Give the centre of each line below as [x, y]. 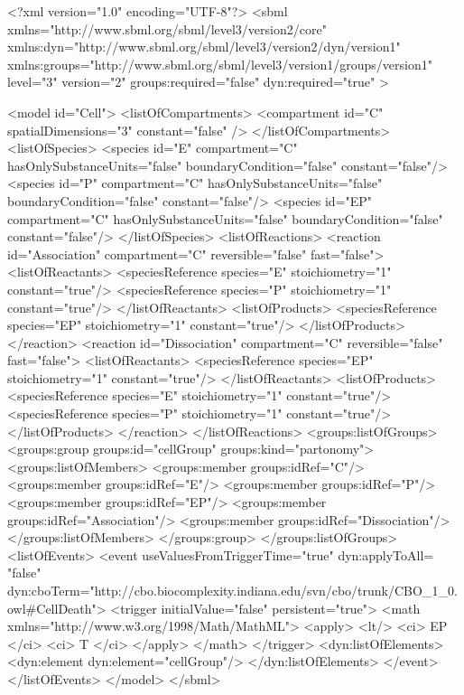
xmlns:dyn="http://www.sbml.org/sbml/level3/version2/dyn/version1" [204, 47]
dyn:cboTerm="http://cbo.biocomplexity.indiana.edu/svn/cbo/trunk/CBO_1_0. [232, 590]
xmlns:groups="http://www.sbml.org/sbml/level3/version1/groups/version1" [220, 64]
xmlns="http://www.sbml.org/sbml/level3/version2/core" [167, 28]
